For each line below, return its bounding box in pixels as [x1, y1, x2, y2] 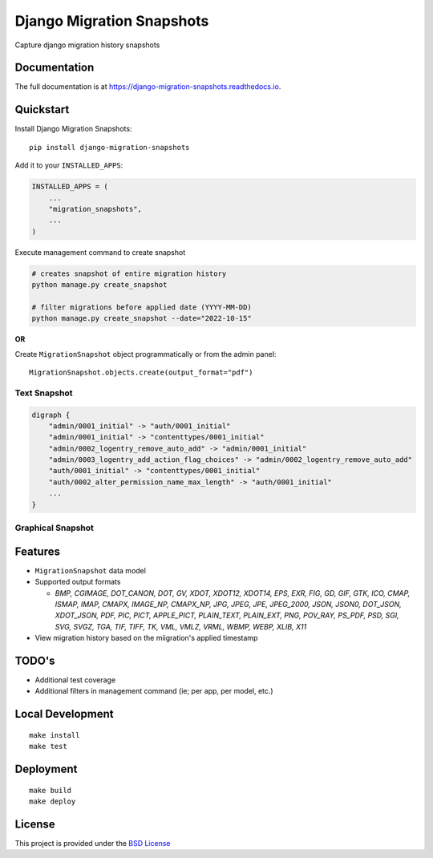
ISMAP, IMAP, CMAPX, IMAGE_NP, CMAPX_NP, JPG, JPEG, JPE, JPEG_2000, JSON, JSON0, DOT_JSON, [55, 599, 403, 609]
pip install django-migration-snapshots [29, 143, 190, 152]
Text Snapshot [14, 387, 73, 399]
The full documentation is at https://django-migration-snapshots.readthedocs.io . [14, 82, 281, 91]
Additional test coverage [34, 674, 116, 685]
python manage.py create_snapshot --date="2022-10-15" [31, 314, 252, 323]
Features [14, 544, 60, 558]
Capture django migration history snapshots [14, 40, 160, 50]
